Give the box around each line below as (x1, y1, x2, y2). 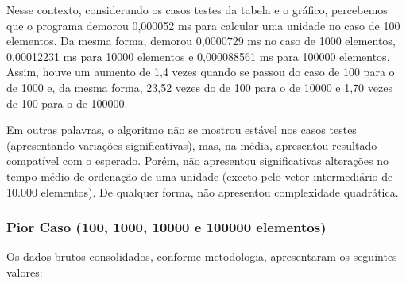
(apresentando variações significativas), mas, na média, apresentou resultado (6, 136, 377, 153)
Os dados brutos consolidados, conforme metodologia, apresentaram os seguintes (6, 248, 397, 265)
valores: (6, 263, 43, 280)
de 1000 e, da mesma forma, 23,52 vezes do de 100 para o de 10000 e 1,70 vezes (6, 78, 392, 95)
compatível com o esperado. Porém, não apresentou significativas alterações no (6, 152, 389, 169)
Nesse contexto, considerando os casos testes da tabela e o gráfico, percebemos (6, 2, 388, 17)
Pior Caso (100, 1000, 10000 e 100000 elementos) (6, 217, 327, 237)
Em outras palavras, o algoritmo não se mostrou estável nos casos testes (6, 121, 357, 138)
